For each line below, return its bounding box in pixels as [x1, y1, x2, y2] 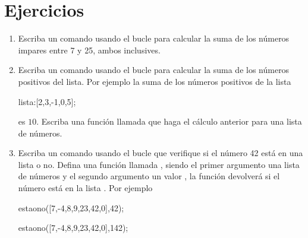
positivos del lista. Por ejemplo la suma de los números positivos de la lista [18, 75, 291, 87]
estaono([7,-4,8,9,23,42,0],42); [18, 201, 124, 214]
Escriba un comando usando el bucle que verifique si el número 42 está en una [18, 147, 303, 159]
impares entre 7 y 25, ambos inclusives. [18, 43, 161, 56]
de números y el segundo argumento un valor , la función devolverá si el [18, 170, 280, 182]
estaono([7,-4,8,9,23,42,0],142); [18, 221, 128, 234]
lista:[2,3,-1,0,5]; [18, 95, 76, 107]
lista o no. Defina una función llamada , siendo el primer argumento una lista [18, 158, 300, 170]
